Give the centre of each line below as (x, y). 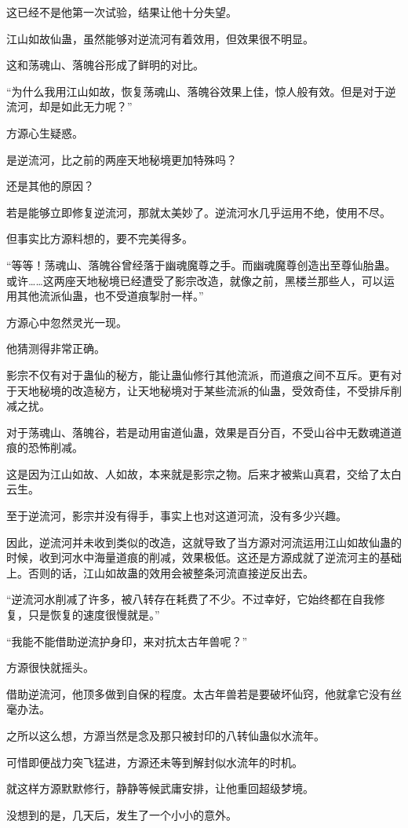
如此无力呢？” (97, 106)
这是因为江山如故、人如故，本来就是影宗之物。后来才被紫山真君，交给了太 (199, 473)
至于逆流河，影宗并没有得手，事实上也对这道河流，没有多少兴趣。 (177, 516)
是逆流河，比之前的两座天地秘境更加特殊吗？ (122, 159)
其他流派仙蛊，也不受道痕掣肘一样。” (110, 296)
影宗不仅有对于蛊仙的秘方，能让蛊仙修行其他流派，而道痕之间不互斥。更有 (199, 374)
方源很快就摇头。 (50, 667)
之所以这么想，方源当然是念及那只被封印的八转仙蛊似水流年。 (166, 735)
